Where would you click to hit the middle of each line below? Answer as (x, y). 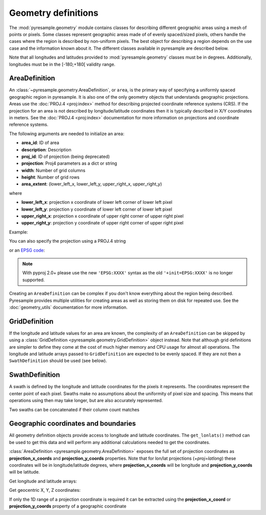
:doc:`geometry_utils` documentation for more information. (68, 307)
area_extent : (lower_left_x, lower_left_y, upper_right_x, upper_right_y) (92, 184)
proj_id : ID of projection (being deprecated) (66, 156)
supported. (33, 280)
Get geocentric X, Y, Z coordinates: (45, 490)
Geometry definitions (54, 13)
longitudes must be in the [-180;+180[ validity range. (62, 64)
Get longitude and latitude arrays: (43, 481)
